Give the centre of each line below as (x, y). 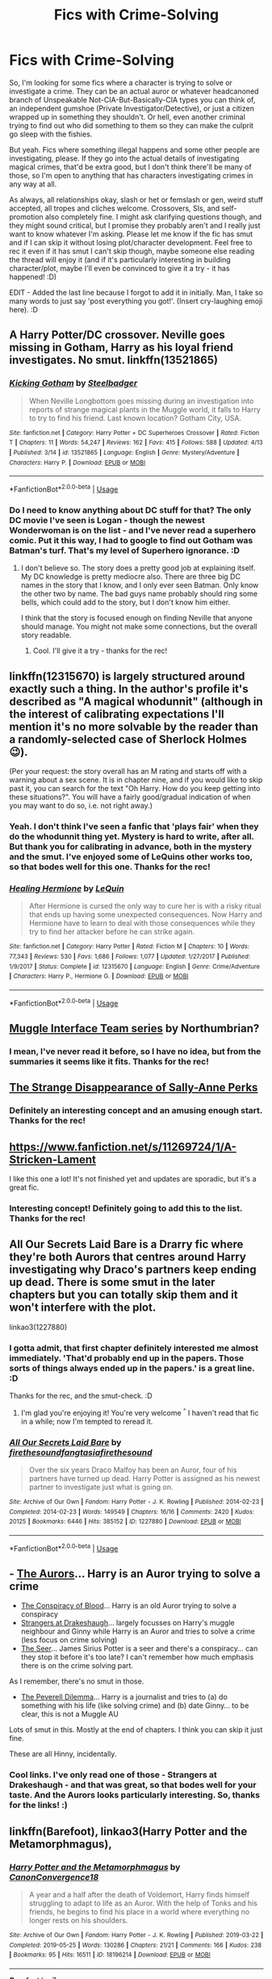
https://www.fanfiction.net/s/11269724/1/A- (123, 1146)
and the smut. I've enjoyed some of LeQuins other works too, (131, 856)
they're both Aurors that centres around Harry (128, 1257)
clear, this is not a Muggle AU (70, 1714)
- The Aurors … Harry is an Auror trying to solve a (135, 1573)
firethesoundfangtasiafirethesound (81, 1452)
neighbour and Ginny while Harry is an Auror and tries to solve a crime (138, 1631)
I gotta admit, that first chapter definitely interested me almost (134, 1348)
